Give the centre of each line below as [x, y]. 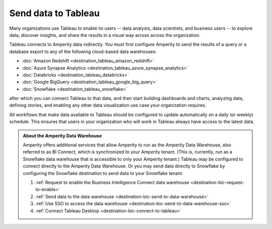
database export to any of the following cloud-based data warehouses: [83, 51]
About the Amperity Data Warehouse [62, 136]
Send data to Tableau [55, 13]
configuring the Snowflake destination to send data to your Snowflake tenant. [103, 173]
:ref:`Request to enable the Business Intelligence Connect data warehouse [112, 182]
